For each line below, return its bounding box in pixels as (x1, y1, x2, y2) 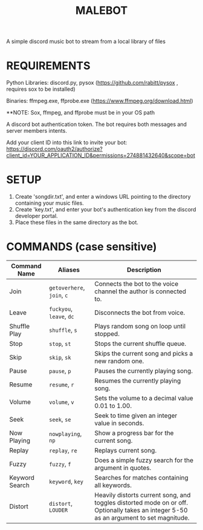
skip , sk (49, 353, 71, 361)
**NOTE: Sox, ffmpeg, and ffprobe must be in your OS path (6, 109, 155, 116)
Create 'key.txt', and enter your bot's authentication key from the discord (14, 206, 196, 213)
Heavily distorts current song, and (94, 491, 191, 499)
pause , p (49, 367, 71, 375)
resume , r (49, 380, 74, 388)
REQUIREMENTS (6, 59, 91, 73)
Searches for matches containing (94, 474, 188, 482)
